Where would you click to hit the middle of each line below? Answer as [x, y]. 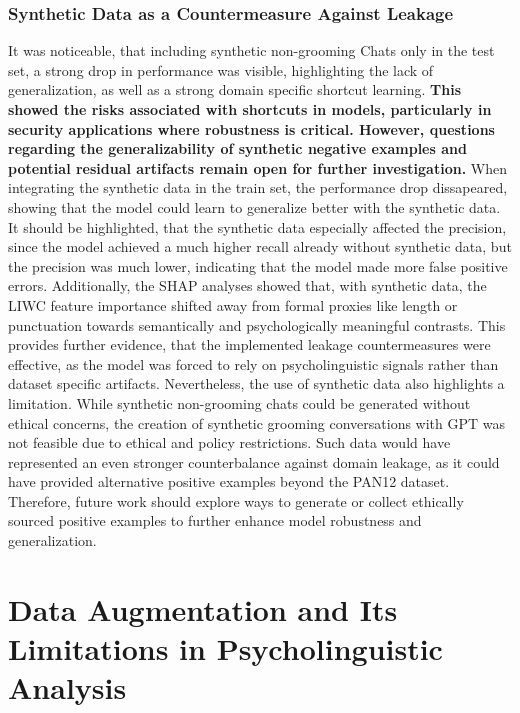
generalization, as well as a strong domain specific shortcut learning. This [235, 89]
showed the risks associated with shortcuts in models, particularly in [250, 109]
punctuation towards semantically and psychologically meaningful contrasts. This [257, 324]
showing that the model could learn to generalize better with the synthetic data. [254, 206]
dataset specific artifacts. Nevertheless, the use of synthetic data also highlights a [256, 383]
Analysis [67, 687]
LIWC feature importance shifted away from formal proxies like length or [233, 304]
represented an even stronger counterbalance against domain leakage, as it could [254, 461]
